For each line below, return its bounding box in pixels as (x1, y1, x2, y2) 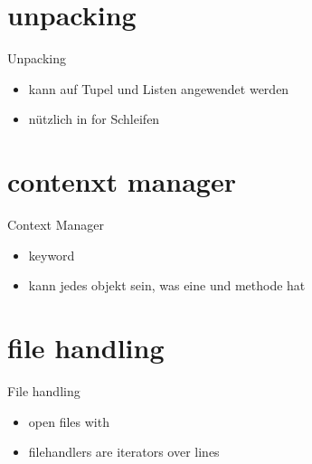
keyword (28, 245, 75, 264)
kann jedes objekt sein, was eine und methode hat (28, 276, 306, 295)
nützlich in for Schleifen (28, 109, 160, 128)
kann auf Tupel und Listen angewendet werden (28, 79, 289, 98)
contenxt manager (7, 163, 236, 200)
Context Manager (7, 215, 104, 234)
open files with (28, 412, 109, 431)
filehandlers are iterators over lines (28, 442, 220, 461)
